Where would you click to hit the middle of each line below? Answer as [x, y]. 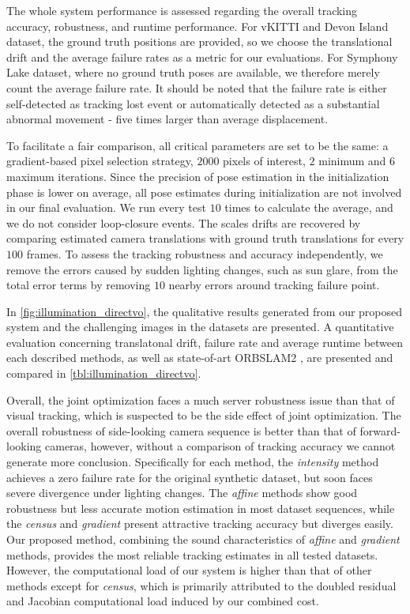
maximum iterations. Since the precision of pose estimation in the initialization [198, 176]
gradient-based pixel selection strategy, [100, 161]
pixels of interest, [264, 161]
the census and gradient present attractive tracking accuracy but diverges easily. [200, 524]
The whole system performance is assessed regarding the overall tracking [182, 10]
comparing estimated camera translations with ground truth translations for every [205, 238]
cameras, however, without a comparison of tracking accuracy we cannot [220, 446]
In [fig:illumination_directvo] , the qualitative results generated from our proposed [205, 311]
